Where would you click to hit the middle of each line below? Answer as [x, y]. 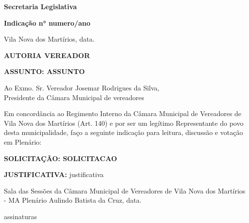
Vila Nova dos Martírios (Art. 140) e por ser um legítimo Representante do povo [124, 123]
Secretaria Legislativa [41, 6]
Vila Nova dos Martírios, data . [49, 39]
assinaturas [20, 216]
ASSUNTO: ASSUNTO [44, 71]
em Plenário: [23, 141]
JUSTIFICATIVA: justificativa [54, 174]
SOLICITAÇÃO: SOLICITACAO [61, 158]
